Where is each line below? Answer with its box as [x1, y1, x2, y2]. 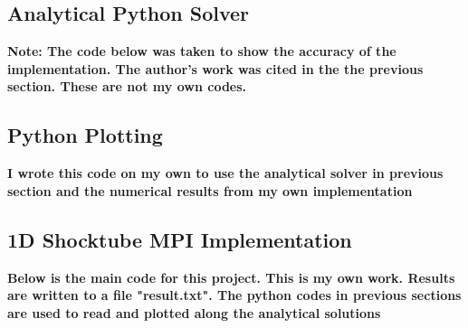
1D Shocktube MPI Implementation [7, 225, 352, 253]
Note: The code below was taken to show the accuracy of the [7, 42, 396, 61]
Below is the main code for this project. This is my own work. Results [7, 267, 455, 286]
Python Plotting [7, 121, 163, 149]
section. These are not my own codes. [7, 77, 247, 96]
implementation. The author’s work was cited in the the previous [7, 59, 424, 78]
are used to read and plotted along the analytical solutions [7, 303, 381, 322]
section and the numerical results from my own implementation [7, 181, 413, 200]
